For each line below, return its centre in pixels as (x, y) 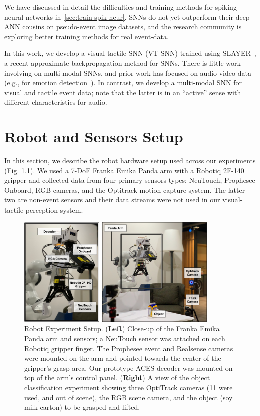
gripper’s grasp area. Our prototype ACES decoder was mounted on (128, 368)
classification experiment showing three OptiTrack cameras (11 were (128, 388)
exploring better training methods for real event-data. (86, 36)
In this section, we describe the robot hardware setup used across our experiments (130, 161)
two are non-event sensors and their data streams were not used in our (112, 200)
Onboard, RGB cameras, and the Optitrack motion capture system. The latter (125, 190)
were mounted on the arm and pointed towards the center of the (123, 358)
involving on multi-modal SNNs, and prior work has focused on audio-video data (128, 72)
